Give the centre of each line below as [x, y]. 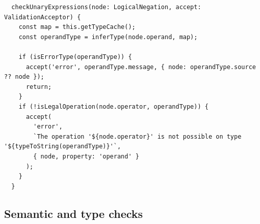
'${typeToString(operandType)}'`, [63, 147]
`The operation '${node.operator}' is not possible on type [137, 136]
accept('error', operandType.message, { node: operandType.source [141, 67]
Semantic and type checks [74, 213]
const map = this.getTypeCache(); [77, 27]
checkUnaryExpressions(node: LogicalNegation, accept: [106, 7]
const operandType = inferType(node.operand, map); [108, 37]
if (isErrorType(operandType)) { [75, 57]
